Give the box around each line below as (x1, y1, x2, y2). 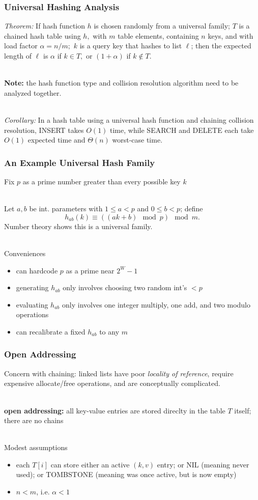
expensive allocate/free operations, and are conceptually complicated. (4, 378, 220, 388)
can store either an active (50, 459, 130, 469)
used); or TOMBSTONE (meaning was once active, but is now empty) (16, 469, 237, 480)
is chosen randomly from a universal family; (94, 20, 230, 31)
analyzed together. (4, 87, 62, 98)
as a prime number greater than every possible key (22, 176, 181, 186)
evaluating (16, 299, 48, 310)
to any (99, 326, 120, 337)
